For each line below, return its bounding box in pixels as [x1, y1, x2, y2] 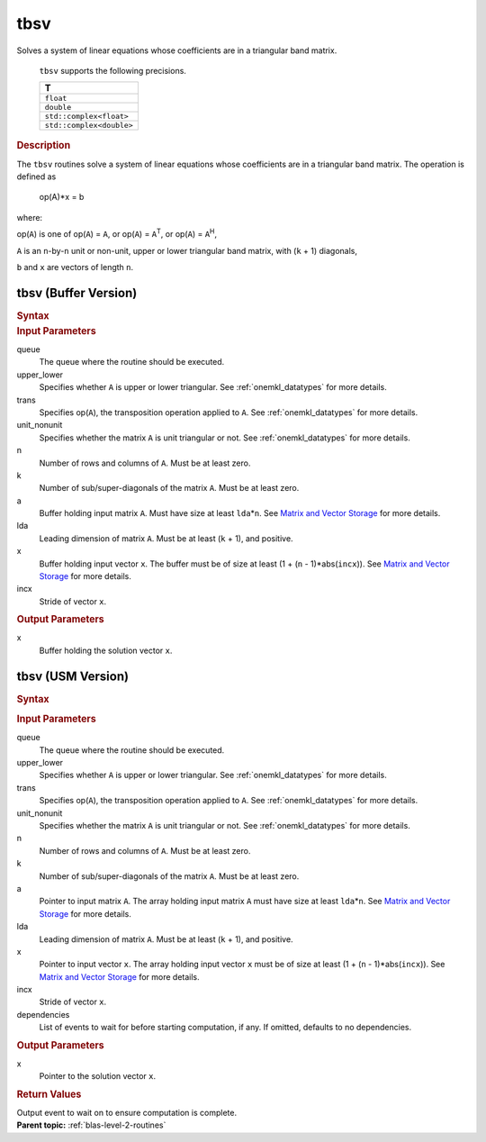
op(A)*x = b [39, 192, 85, 203]
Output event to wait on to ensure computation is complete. [16, 1107, 238, 1118]
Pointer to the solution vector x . [39, 1071, 157, 1082]
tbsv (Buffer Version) [16, 285, 138, 301]
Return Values [16, 1088, 82, 1101]
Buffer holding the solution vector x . [39, 645, 173, 656]
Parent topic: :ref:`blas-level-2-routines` [16, 1119, 166, 1130]
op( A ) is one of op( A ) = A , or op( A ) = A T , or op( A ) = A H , [16, 227, 218, 240]
